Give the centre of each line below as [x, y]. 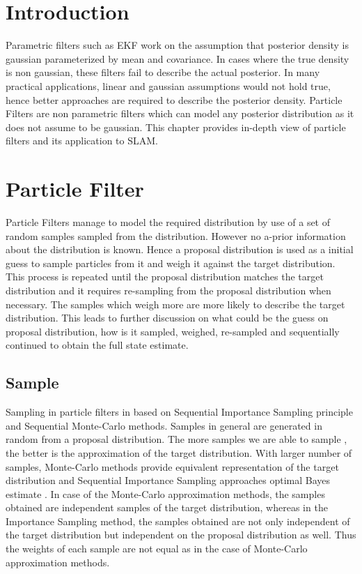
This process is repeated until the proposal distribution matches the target [165, 277]
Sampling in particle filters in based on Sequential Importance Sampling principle [179, 412]
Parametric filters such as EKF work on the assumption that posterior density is [177, 45]
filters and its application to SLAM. [82, 141]
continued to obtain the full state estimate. [97, 345]
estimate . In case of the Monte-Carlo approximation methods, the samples [165, 493]
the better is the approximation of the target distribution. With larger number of [179, 452]
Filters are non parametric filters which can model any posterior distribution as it [180, 113]
